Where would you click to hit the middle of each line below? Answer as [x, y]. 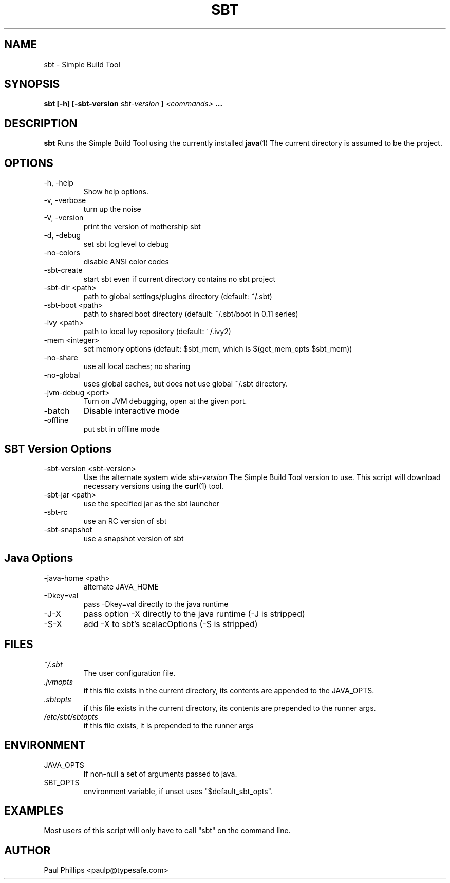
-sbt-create [63, 270]
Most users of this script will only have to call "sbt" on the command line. [167, 831]
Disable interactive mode [132, 411]
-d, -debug [62, 235]
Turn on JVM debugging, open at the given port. [165, 401]
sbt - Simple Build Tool [82, 64]
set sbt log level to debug [126, 244]
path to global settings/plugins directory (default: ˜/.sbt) [178, 297]
